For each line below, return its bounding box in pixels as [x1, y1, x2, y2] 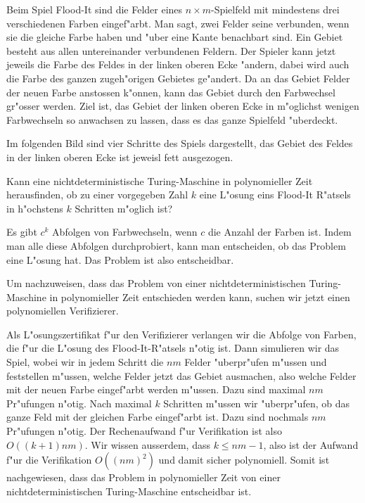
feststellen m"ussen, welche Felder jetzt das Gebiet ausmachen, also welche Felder [6, 368, 357, 383]
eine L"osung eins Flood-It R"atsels [199, 187, 351, 202]
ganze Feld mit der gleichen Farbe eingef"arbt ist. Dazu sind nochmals [6, 409, 309, 424]
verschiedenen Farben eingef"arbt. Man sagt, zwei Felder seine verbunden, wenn [6, 15, 350, 30]
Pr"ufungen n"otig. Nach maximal [6, 395, 152, 410]
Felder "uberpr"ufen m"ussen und [184, 355, 327, 369]
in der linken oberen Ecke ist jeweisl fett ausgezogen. [6, 149, 233, 164]
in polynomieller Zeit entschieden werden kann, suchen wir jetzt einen [49, 289, 350, 304]
